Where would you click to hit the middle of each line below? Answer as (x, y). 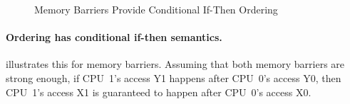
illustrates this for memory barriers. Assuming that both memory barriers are (175, 64)
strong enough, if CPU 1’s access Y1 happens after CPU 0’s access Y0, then (174, 77)
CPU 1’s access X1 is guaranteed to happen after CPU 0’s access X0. (159, 92)
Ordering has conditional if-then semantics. (114, 37)
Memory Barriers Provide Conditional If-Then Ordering (156, 9)
